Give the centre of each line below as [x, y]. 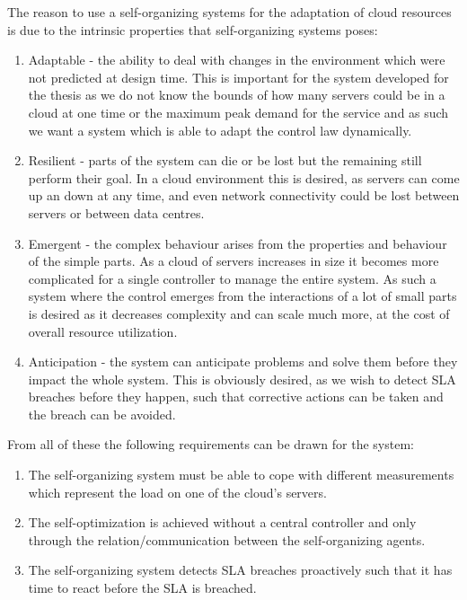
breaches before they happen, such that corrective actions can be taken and [236, 397]
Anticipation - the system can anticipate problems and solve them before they [243, 362]
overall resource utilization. [103, 331]
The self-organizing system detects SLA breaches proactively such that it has [240, 570]
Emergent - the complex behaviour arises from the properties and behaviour [238, 243]
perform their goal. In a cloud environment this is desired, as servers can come [244, 177]
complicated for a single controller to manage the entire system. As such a [232, 278]
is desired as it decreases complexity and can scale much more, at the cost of [239, 313]
